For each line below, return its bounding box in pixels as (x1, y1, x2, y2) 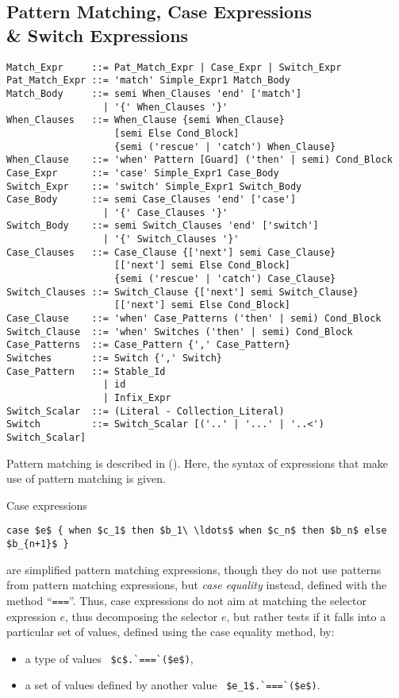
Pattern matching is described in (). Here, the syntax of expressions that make (6, 454, 389, 471)
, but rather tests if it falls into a (226, 607, 386, 624)
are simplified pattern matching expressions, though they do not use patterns (6, 561, 382, 577)
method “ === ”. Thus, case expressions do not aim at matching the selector (6, 592, 367, 608)
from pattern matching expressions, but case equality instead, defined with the (6, 577, 387, 593)
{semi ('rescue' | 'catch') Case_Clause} (114, 273, 336, 285)
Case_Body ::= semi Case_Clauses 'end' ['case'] (6, 194, 297, 206)
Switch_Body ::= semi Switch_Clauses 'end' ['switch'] (6, 220, 319, 232)
